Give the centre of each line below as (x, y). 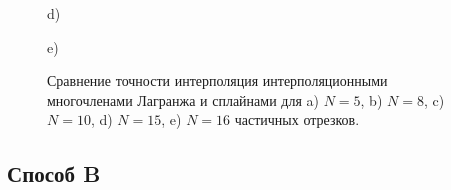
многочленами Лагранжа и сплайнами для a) (183, 99)
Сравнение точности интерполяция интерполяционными (217, 80)
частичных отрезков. (297, 119)
